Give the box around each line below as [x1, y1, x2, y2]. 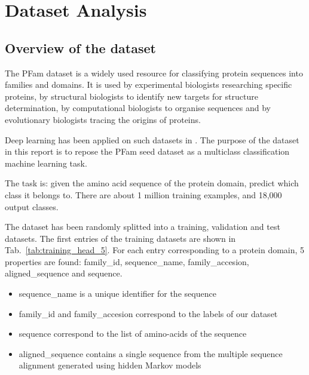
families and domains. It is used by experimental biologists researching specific [5, 78, 292, 91]
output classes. [5, 200, 59, 213]
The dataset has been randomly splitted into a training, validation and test [5, 220, 280, 233]
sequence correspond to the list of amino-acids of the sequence [19, 327, 247, 340]
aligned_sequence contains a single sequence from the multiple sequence [19, 347, 283, 359]
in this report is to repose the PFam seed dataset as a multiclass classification [5, 145, 290, 158]
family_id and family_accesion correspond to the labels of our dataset [19, 307, 278, 319]
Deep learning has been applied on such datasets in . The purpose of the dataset [5, 133, 299, 146]
